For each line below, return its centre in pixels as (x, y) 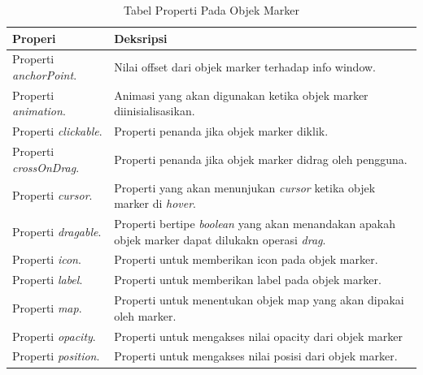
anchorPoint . (45, 75)
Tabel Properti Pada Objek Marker (211, 10)
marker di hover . (155, 203)
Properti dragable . (57, 231)
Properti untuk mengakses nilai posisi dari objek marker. (256, 356)
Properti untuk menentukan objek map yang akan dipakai (259, 300)
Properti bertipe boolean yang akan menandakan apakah (255, 224)
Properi (34, 38)
